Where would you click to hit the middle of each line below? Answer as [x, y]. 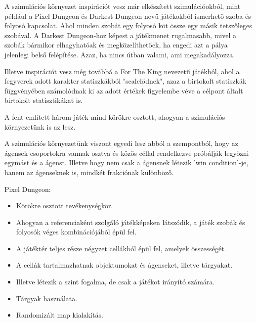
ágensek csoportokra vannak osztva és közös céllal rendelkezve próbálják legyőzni [127, 153]
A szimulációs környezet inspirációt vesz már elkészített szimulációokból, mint [123, 6]
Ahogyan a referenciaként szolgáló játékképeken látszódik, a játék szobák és [130, 222]
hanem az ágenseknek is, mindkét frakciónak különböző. [89, 172]
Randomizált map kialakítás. [60, 315]
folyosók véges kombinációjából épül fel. [76, 232]
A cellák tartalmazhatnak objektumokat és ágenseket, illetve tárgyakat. [124, 265]
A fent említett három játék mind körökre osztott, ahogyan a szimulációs [115, 116]
